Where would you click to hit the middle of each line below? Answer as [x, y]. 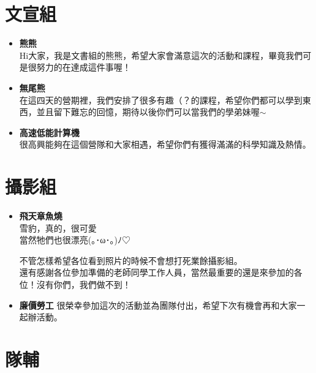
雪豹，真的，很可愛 [58, 228]
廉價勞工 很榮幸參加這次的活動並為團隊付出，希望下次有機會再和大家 [158, 305]
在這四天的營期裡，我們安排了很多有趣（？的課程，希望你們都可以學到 [161, 100]
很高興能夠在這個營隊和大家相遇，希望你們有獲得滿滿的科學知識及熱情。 [165, 144]
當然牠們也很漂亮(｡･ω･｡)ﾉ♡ [75, 240]
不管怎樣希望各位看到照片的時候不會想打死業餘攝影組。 [131, 260]
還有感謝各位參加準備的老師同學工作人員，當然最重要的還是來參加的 [156, 272]
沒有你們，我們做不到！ [84, 284]
